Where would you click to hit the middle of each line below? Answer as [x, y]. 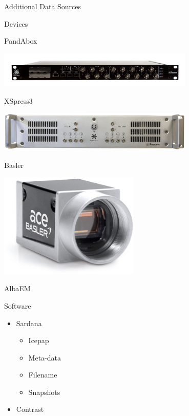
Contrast [30, 409]
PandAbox [21, 41]
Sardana [29, 323]
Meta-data [45, 357]
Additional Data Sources [43, 6]
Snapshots [44, 392]
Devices [16, 23]
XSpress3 [18, 100]
